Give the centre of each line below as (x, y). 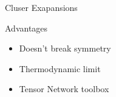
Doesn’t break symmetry (65, 48)
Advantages (26, 28)
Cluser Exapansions (41, 7)
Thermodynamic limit (60, 68)
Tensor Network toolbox (64, 89)
